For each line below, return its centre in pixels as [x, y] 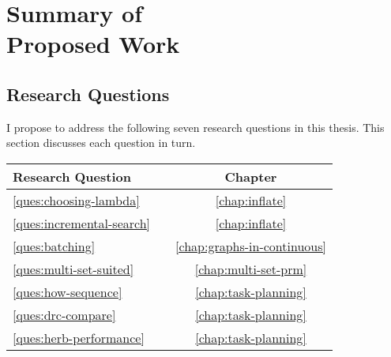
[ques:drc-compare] [64, 314]
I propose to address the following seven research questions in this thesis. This [195, 127]
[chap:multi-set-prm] [251, 269]
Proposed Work [93, 44]
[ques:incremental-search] [82, 223]
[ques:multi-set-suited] [73, 269]
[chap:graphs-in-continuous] [251, 246]
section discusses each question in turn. [101, 143]
